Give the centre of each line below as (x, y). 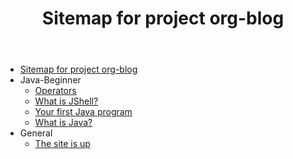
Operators (55, 91)
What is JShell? (66, 101)
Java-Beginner (50, 80)
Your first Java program (83, 112)
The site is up (62, 144)
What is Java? (63, 123)
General (36, 133)
